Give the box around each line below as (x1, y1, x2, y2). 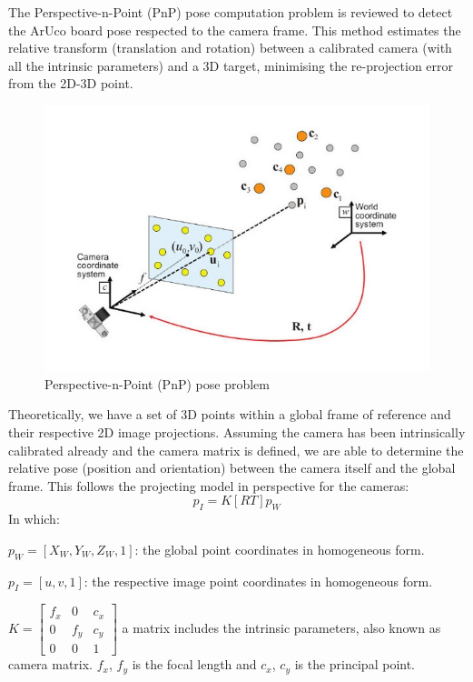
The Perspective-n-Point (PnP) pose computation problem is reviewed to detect (8, 3, 453, 21)
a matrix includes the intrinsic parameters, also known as (122, 618, 441, 637)
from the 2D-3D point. (8, 74, 133, 93)
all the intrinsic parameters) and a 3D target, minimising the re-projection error (8, 55, 454, 75)
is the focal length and (132, 655, 257, 674)
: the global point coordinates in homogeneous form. (134, 539, 425, 558)
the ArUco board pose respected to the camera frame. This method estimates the (8, 20, 461, 39)
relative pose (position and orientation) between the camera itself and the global (8, 458, 456, 477)
